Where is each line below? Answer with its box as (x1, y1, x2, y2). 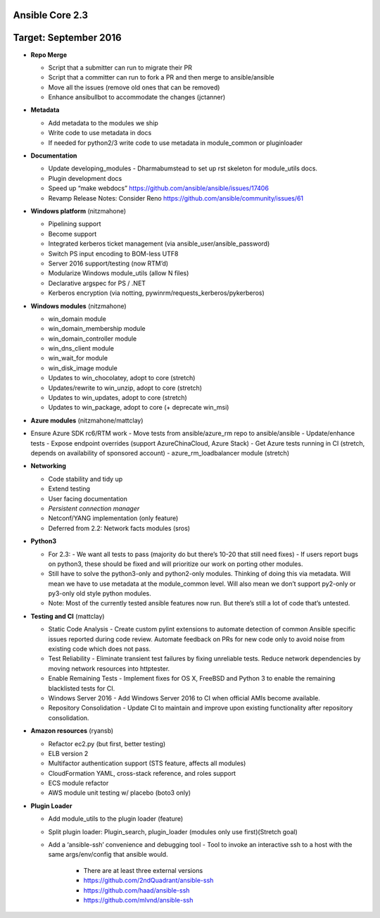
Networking (30, 462, 67, 470)
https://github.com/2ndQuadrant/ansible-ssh (83, 876, 214, 885)
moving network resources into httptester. (48, 664, 170, 672)
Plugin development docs (48, 174, 122, 182)
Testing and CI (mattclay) (30, 612, 105, 620)
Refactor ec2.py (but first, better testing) (48, 739, 165, 748)
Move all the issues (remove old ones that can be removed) (48, 83, 220, 92)
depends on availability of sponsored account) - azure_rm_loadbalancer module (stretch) (30, 448, 290, 457)
